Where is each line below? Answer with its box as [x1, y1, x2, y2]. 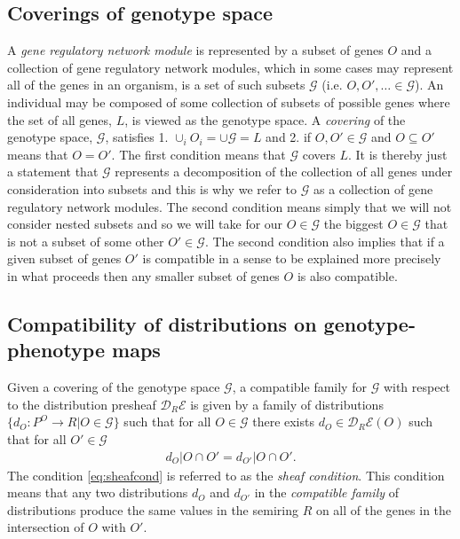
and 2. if [266, 128, 312, 146]
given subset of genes [7, 249, 122, 268]
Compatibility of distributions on [7, 309, 317, 337]
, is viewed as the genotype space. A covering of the [124, 110, 406, 129]
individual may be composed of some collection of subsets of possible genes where [7, 92, 450, 111]
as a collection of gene [313, 179, 433, 198]
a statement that [7, 162, 99, 181]
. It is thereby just [347, 145, 448, 163]
